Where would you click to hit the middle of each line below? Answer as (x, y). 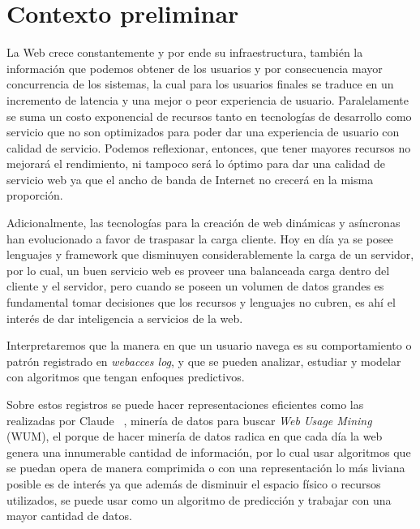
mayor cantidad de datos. (69, 516)
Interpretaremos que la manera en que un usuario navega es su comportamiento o (209, 345)
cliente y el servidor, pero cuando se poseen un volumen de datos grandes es (195, 286)
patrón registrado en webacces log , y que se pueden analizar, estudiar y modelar (204, 361)
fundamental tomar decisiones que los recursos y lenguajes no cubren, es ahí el (201, 302)
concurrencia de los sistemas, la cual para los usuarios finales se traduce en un (200, 84)
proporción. (35, 195)
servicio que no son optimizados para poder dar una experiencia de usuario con (203, 132)
